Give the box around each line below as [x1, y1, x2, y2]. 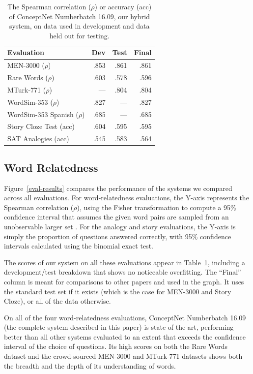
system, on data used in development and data [9, 21, 150, 31]
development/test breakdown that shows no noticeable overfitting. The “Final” [4, 267, 241, 277]
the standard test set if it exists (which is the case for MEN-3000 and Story [4, 286, 231, 296]
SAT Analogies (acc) [7, 133, 69, 144]
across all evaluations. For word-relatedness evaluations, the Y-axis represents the [4, 192, 249, 203]
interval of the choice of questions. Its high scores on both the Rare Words [4, 341, 228, 351]
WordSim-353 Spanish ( [7, 109, 79, 119]
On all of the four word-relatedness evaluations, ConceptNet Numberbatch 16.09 [4, 312, 246, 322]
